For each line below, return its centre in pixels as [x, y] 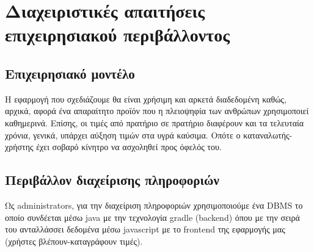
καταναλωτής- [268, 135]
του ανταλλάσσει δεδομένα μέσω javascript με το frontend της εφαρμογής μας [145, 229]
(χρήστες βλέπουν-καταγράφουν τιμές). [74, 241]
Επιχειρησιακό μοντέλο [70, 73]
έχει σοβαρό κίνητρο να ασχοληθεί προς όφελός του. [129, 147]
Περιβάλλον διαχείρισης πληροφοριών [112, 180]
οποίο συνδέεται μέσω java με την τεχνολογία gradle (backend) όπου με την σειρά [152, 217]
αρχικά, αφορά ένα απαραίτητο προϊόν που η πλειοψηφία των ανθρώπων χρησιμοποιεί [157, 111]
